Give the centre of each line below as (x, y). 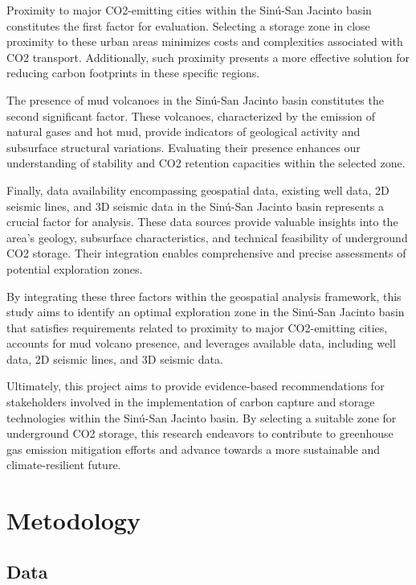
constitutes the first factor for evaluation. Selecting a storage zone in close (188, 25)
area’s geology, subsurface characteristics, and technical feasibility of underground (207, 237)
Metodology (73, 520)
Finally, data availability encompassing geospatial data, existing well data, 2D (198, 190)
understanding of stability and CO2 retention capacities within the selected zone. (206, 163)
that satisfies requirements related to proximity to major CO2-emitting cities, (197, 327)
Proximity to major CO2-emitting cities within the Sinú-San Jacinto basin (189, 10)
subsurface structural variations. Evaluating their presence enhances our (184, 147)
